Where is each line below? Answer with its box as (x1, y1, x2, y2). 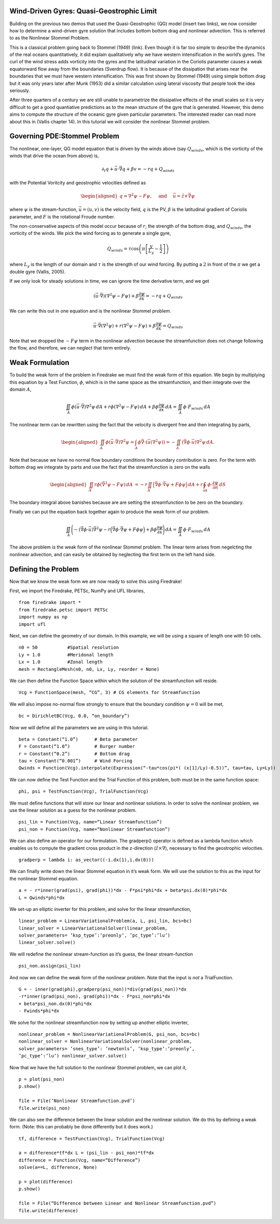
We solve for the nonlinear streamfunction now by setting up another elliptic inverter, (9, 1019, 189, 1026)
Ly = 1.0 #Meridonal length (18, 652, 114, 657)
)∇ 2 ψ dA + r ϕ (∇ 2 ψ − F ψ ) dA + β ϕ (84, 403, 159, 410)
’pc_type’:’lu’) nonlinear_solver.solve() (18, 1053, 127, 1059)
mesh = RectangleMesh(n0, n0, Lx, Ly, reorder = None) (18, 666, 160, 672)
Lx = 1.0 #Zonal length (18, 659, 103, 665)
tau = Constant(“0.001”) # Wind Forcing (18, 758, 133, 764)
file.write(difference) (18, 1208, 79, 1213)
